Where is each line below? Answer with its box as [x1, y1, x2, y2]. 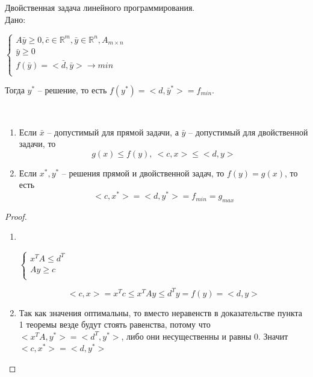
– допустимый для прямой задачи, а [47, 125, 179, 138]
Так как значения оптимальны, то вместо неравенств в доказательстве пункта [19, 306, 303, 319]
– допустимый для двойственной [188, 125, 308, 138]
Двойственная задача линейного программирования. [5, 1, 195, 13]
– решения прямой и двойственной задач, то [61, 166, 225, 179]
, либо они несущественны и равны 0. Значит [121, 329, 288, 342]
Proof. [5, 210, 27, 222]
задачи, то [19, 137, 56, 150]
